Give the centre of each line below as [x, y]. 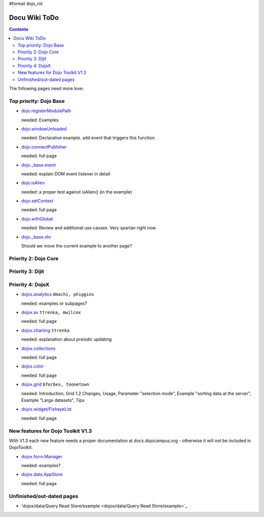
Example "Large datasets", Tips [53, 400]
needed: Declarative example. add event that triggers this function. [88, 138]
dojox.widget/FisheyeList [46, 409]
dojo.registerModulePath [46, 111]
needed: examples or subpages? [54, 303]
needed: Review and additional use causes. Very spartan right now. [89, 228]
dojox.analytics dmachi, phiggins [58, 295]
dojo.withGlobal [37, 219]
